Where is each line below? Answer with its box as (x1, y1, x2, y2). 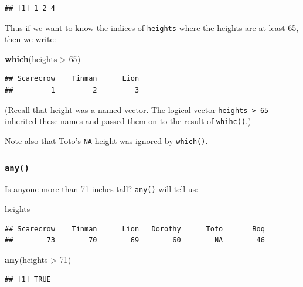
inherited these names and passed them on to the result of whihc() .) (5, 115, 251, 127)
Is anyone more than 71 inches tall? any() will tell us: (5, 183, 199, 195)
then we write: (5, 33, 56, 45)
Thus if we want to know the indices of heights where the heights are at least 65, (5, 21, 299, 33)
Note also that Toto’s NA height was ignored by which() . (5, 134, 208, 146)
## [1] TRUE (5, 275, 51, 284)
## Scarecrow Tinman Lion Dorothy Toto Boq (5, 224, 265, 233)
